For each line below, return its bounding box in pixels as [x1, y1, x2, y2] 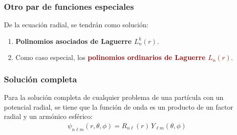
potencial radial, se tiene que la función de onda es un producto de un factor [4, 101, 233, 112]
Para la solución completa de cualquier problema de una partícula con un [4, 92, 224, 102]
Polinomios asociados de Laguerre [15, 36, 132, 46]
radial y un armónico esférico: [4, 111, 93, 121]
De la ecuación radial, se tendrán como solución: [4, 19, 149, 30]
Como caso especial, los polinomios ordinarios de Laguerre [15, 52, 206, 62]
